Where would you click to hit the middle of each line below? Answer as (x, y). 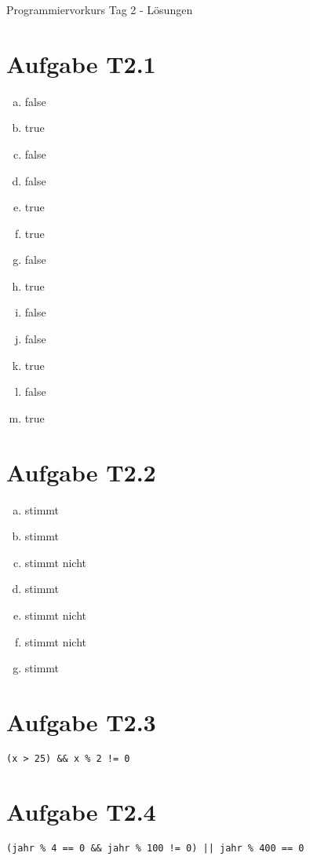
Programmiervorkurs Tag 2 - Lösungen (100, 9)
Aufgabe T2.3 (81, 721)
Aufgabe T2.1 (81, 63)
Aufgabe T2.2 (81, 472)
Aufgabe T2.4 (81, 811)
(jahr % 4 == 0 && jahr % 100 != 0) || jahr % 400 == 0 (155, 848)
